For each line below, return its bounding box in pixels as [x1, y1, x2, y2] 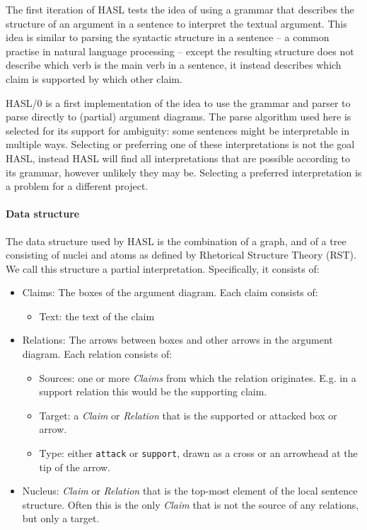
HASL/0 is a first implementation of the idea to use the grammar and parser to [6, 95, 351, 110]
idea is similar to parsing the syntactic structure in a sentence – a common [6, 30, 330, 45]
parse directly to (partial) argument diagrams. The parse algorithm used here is [6, 109, 351, 124]
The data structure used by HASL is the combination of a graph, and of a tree [6, 233, 346, 248]
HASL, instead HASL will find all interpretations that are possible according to [6, 150, 351, 165]
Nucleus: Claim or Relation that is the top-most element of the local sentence [22, 483, 358, 498]
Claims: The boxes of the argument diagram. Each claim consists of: [22, 285, 318, 300]
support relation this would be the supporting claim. [39, 384, 267, 399]
